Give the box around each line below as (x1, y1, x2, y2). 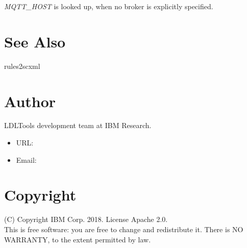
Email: (16, 154, 37, 165)
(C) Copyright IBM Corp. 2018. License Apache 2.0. (4, 214, 168, 225)
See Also (4, 31, 66, 52)
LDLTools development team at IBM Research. (4, 120, 152, 131)
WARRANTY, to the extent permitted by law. (4, 234, 151, 244)
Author (4, 90, 56, 111)
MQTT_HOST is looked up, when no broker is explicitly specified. (4, 1, 213, 11)
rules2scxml (4, 60, 40, 71)
